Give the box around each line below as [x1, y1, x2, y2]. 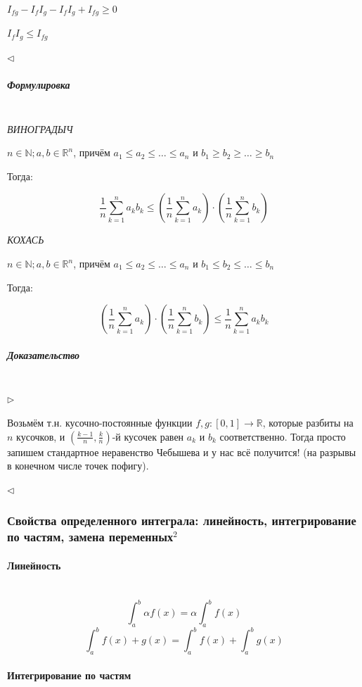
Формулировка [7, 77, 70, 92]
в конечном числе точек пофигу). [7, 458, 149, 473]
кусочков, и [16, 429, 65, 443]
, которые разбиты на [262, 415, 354, 429]
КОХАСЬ [7, 232, 44, 247]
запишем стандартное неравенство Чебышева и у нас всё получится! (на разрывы [7, 444, 356, 459]
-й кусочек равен [112, 429, 184, 443]
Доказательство [7, 347, 80, 362]
